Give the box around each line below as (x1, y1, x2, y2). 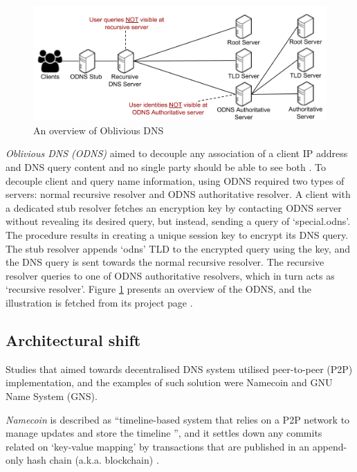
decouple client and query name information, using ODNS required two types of (6, 173, 345, 188)
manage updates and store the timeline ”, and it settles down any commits (6, 426, 322, 440)
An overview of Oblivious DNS (33, 122, 164, 137)
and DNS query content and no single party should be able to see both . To (6, 160, 326, 174)
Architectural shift (6, 329, 141, 350)
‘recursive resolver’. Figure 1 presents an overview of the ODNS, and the (6, 282, 311, 296)
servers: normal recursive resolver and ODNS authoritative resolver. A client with (6, 187, 351, 201)
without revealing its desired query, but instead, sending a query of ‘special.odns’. (6, 214, 351, 228)
